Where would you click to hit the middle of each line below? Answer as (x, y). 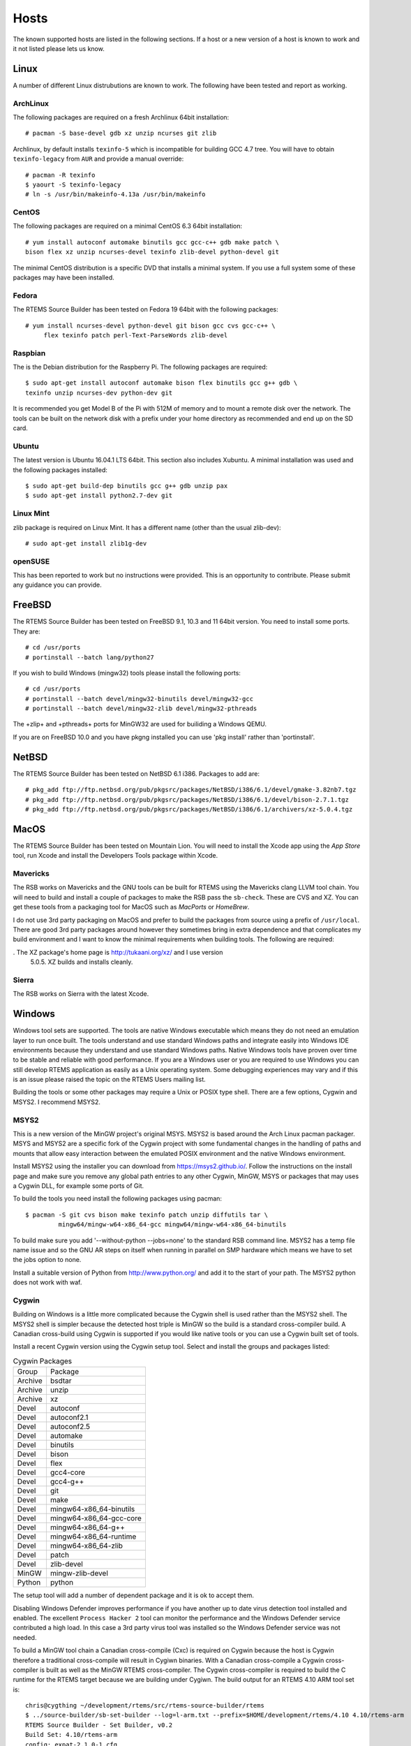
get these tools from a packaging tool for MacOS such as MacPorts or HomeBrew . (131, 907)
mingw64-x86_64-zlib (87, 1546)
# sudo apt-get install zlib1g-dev (86, 543)
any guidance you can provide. (57, 585)
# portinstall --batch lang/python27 (90, 657)
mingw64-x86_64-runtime (93, 1536)
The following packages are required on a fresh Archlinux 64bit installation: (121, 117)
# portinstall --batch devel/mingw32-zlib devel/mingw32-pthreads (141, 709)
